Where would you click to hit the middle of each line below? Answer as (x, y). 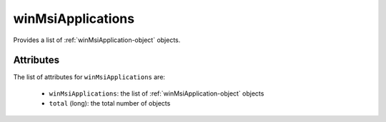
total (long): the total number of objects (110, 103)
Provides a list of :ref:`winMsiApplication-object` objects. (97, 40)
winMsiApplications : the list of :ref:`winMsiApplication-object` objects (157, 93)
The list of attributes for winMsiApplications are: (89, 77)
